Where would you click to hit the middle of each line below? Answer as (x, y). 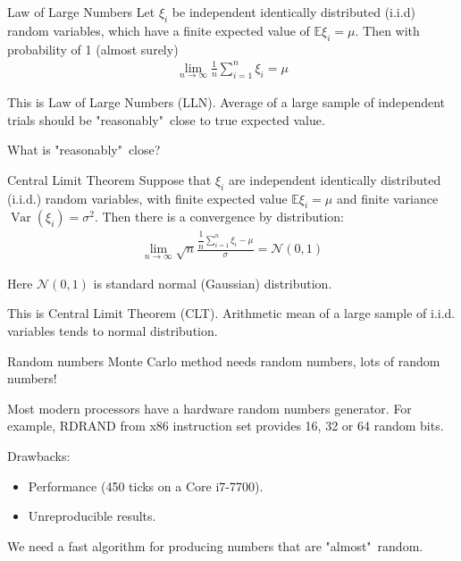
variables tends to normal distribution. (113, 330)
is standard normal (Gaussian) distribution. (213, 283)
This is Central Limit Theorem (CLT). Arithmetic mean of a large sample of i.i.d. (231, 313)
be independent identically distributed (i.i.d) (293, 12)
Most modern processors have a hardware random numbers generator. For (210, 408)
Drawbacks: (39, 455)
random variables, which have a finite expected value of (159, 30)
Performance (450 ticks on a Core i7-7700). (146, 486)
